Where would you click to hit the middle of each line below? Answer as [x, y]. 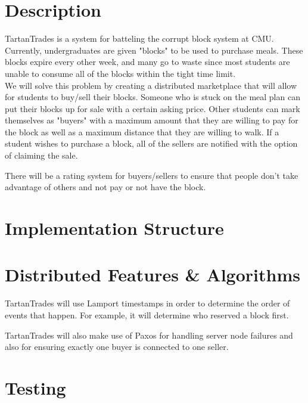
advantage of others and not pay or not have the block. [105, 187]
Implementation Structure [114, 228]
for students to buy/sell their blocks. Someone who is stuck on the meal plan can [153, 97]
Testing [35, 387]
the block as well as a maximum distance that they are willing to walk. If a [142, 131]
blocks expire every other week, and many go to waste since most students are [147, 62]
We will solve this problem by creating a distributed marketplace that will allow [151, 85]
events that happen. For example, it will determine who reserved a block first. [147, 314]
